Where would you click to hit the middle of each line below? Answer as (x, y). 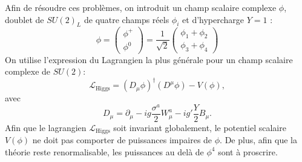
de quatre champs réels (126, 19)
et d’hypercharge (213, 19)
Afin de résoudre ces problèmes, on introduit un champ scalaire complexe (141, 7)
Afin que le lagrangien (46, 127)
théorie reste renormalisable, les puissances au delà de (104, 151)
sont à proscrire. (248, 151)
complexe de (28, 71)
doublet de (25, 19)
